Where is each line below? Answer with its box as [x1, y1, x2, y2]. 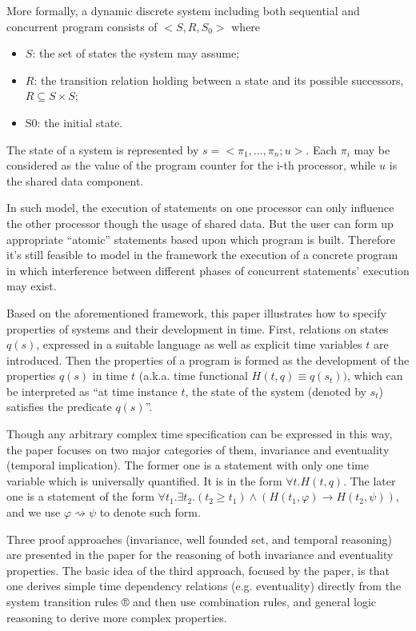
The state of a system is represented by [6, 141, 199, 158]
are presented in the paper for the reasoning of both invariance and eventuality [6, 546, 394, 563]
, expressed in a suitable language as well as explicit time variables [36, 336, 362, 353]
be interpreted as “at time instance [6, 382, 178, 399]
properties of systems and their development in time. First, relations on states [6, 320, 389, 337]
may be [354, 141, 390, 158]
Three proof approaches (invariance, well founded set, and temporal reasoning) [6, 530, 392, 547]
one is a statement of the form [6, 488, 154, 505]
